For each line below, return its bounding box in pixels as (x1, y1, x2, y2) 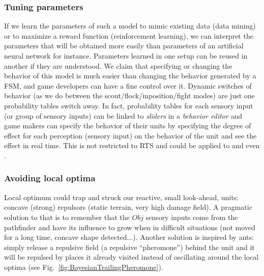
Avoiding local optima (4, 172, 96, 184)
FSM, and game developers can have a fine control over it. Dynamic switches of (4, 80, 252, 91)
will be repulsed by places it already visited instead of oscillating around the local (4, 252, 259, 262)
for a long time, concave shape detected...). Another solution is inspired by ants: (4, 232, 254, 242)
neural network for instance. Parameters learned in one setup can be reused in (4, 50, 248, 61)
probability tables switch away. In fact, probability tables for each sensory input (4, 100, 253, 111)
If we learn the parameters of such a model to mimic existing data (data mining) (4, 20, 256, 31)
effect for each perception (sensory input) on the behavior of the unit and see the (4, 130, 257, 141)
